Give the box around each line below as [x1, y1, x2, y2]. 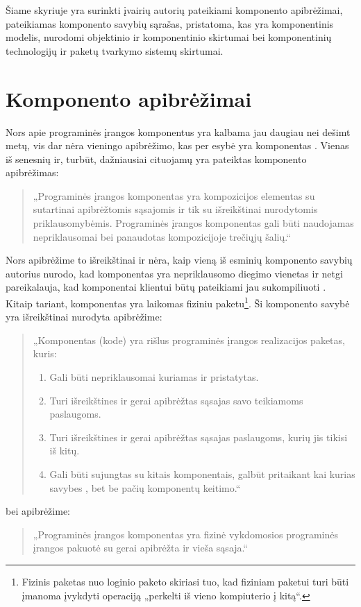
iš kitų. [49, 443, 80, 458]
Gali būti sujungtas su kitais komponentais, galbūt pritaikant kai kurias [49, 467, 355, 481]
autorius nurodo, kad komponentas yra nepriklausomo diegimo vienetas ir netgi [6, 266, 343, 280]
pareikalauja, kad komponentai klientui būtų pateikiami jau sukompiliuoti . [6, 280, 326, 294]
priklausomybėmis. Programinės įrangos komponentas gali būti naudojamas [33, 216, 354, 230]
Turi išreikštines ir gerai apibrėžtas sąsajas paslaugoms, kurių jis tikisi [49, 429, 348, 444]
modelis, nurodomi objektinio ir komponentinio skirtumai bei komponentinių [6, 30, 332, 44]
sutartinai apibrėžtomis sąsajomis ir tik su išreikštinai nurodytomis [33, 202, 318, 216]
